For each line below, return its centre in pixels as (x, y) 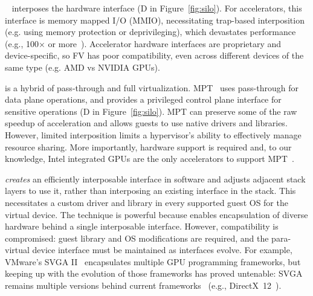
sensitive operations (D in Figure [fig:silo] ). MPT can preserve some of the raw (151, 111)
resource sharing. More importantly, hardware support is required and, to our (148, 146)
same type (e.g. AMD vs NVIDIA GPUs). (82, 67)
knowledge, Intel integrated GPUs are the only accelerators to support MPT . (150, 159)
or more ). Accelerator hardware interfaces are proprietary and (165, 43)
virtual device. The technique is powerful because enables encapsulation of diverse (156, 214)
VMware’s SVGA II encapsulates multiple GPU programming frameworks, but (153, 261)
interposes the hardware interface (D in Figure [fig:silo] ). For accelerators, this (157, 8)
